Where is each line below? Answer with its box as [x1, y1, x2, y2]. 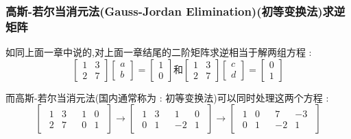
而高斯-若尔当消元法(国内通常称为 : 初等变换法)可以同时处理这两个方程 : [5, 90, 329, 104]
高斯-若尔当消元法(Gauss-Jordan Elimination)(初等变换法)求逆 [5, 2, 346, 19]
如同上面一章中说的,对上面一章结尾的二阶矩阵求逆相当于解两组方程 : [5, 45, 312, 59]
